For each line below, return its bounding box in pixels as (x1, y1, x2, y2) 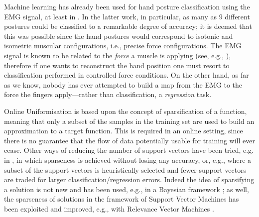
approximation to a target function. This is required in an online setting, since (4, 125, 243, 136)
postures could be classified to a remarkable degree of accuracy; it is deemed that (4, 21, 252, 31)
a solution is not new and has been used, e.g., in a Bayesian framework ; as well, (4, 184, 249, 194)
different (225, 11, 250, 21)
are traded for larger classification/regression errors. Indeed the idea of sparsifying (4, 174, 255, 185)
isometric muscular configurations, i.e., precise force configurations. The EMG (4, 40, 242, 51)
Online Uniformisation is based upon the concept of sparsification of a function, (4, 106, 247, 116)
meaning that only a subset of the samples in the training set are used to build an (4, 115, 255, 126)
